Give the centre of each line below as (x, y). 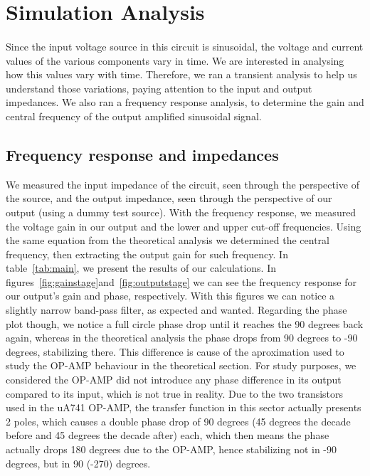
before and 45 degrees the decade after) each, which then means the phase (168, 435)
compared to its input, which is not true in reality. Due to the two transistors (175, 393)
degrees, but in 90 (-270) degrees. (78, 463)
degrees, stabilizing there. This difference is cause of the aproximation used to (175, 351)
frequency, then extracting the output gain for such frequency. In (147, 254)
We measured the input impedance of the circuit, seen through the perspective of (183, 184)
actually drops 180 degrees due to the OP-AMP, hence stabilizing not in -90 (171, 449)
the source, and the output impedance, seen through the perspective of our (169, 198)
